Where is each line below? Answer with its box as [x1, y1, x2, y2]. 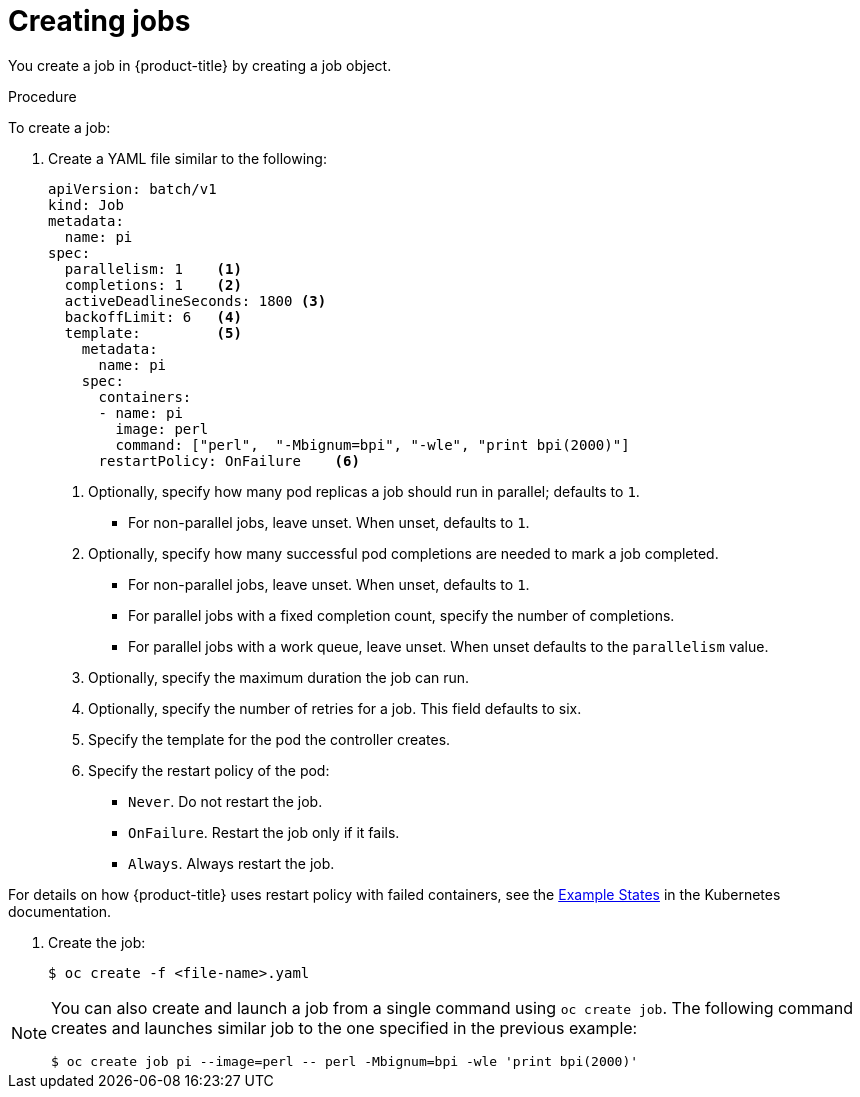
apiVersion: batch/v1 [48, 180, 217, 197]
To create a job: [8, 118, 111, 136]
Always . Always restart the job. [128, 854, 335, 872]
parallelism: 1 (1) [64, 260, 242, 277]
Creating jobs [8, 4, 191, 38]
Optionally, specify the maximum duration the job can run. [88, 668, 470, 686]
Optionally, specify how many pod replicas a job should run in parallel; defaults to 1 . [88, 482, 640, 500]
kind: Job [48, 196, 124, 213]
